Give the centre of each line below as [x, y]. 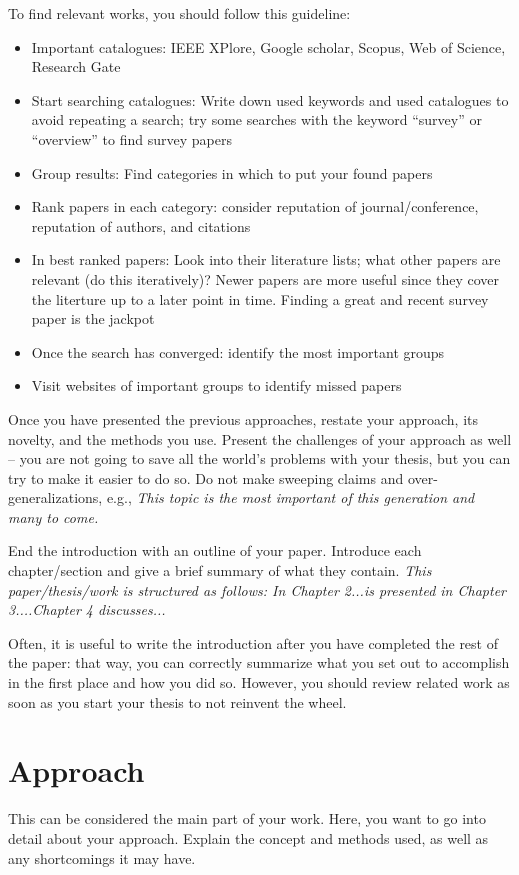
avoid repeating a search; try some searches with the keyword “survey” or [256, 119]
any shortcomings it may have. [102, 857]
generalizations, [55, 497]
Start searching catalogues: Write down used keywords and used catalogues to [270, 99]
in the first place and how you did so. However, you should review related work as [259, 682]
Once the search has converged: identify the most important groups [238, 351]
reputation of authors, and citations [141, 225]
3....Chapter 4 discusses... [87, 609]
